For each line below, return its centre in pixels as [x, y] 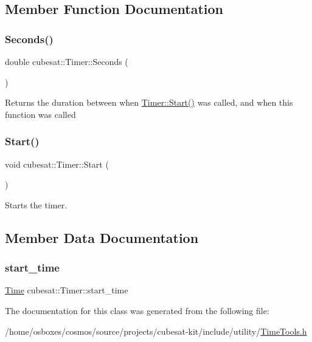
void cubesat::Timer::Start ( [57, 164]
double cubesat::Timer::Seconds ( [67, 61]
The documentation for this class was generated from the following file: [137, 310]
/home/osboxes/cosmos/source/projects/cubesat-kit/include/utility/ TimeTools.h [156, 331]
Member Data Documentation [102, 237]
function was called [40, 114]
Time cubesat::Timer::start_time [67, 290]
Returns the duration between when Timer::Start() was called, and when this [149, 102]
